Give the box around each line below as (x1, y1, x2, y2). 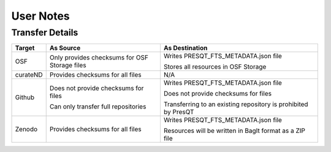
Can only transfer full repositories (49, 102, 146, 111)
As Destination (163, 44, 208, 52)
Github (15, 93, 35, 102)
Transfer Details (11, 27, 78, 38)
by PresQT (163, 108, 194, 116)
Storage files (49, 61, 86, 70)
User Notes (11, 9, 70, 23)
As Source (49, 44, 81, 52)
